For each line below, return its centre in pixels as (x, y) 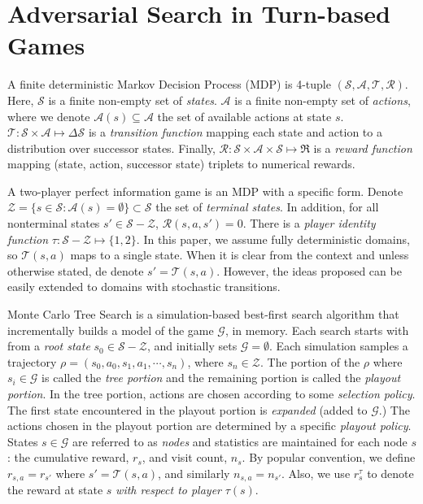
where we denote (49, 116)
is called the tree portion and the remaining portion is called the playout (221, 378)
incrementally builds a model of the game (111, 330)
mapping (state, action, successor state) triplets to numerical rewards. (181, 164)
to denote (390, 473)
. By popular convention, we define (329, 457)
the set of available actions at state (244, 116)
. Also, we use (316, 473)
